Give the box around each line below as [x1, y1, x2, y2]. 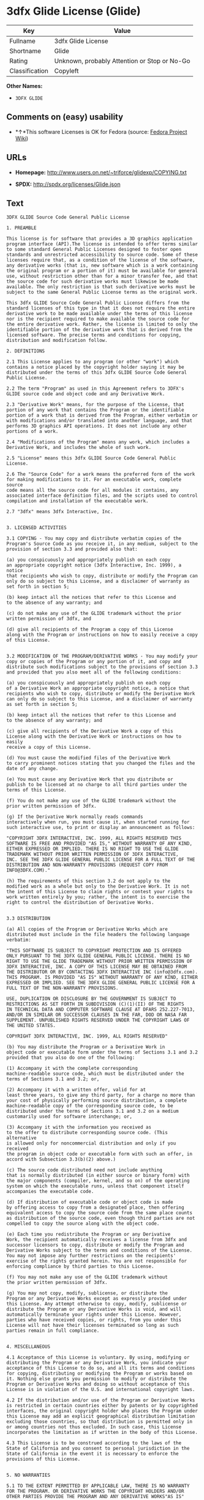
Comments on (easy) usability [6, 112, 123, 122]
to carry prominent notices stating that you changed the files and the [6, 760, 195, 767]
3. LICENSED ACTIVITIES [6, 525, 67, 531]
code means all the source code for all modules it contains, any [6, 488, 179, 494]
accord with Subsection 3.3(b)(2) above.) [6, 1156, 116, 1163]
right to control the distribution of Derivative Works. [6, 899, 155, 906]
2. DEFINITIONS [6, 348, 45, 354]
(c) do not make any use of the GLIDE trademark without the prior [6, 611, 182, 617]
